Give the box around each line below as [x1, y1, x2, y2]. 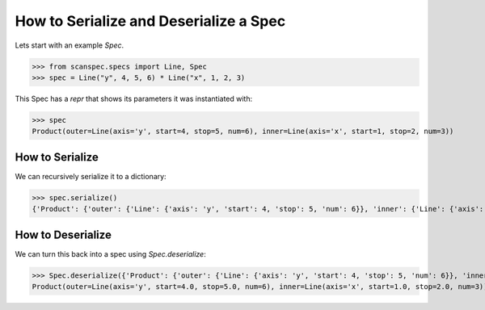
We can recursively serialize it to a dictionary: [15, 171, 167, 181]
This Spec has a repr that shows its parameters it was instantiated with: [15, 94, 253, 103]
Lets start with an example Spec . [15, 40, 124, 50]
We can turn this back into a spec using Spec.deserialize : [15, 249, 206, 258]
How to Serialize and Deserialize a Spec [15, 12, 286, 30]
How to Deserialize [15, 228, 112, 241]
